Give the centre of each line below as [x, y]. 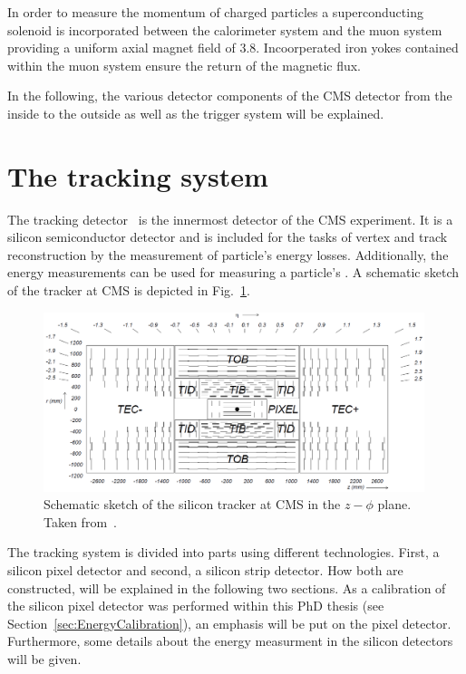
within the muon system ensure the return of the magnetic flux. [184, 65]
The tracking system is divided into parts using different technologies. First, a [223, 552]
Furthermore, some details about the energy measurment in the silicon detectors [230, 641]
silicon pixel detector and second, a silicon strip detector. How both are [205, 570]
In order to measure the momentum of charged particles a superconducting [215, 12]
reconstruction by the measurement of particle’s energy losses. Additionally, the [228, 254]
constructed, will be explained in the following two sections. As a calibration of [227, 587]
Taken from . [80, 521]
